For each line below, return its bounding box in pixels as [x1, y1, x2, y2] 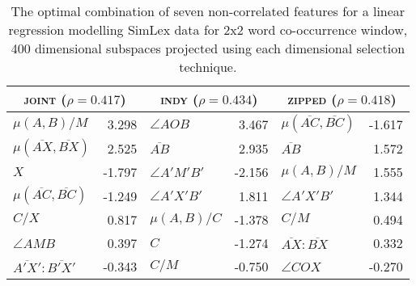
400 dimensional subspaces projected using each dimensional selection [11, 39, 405, 57]
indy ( [160, 90, 199, 108]
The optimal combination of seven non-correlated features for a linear [11, 2, 405, 20]
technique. [179, 57, 237, 76]
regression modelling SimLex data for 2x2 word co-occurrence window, [8, 20, 408, 39]
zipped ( [287, 90, 337, 108]
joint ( [23, 90, 67, 108]
